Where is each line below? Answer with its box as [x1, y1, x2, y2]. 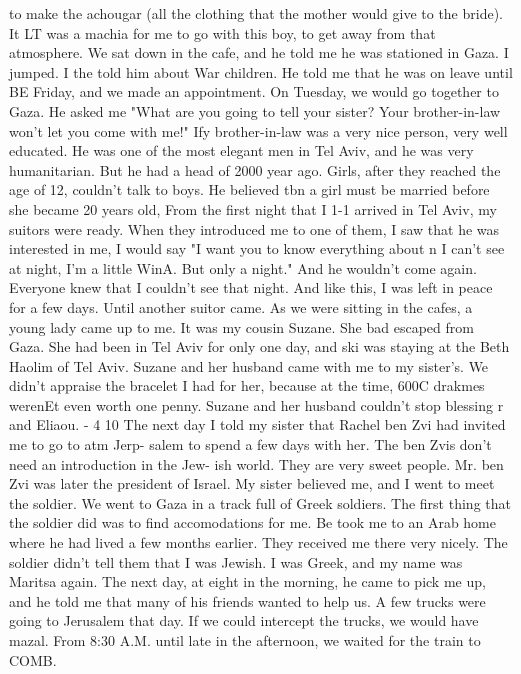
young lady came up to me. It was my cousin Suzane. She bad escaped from [9, 316, 474, 337]
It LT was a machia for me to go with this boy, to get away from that [9, 22, 436, 43]
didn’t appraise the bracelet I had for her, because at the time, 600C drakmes [9, 375, 485, 396]
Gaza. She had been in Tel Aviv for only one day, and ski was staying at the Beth [9, 336, 510, 357]
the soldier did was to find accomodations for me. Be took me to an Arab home [9, 512, 497, 533]
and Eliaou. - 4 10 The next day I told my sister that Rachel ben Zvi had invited [9, 414, 506, 435]
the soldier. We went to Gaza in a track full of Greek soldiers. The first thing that [9, 492, 511, 513]
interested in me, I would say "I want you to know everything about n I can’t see [9, 238, 505, 259]
